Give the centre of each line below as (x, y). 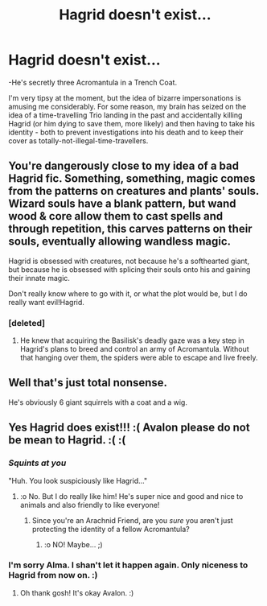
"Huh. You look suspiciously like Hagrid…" (78, 480)
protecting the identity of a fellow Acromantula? (111, 529)
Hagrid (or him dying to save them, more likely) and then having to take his (132, 123)
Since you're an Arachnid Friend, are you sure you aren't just (132, 520)
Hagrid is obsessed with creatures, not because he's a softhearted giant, (129, 261)
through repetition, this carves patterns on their (130, 229)
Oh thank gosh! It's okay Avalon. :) (77, 592)
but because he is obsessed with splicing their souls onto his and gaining (129, 269)
